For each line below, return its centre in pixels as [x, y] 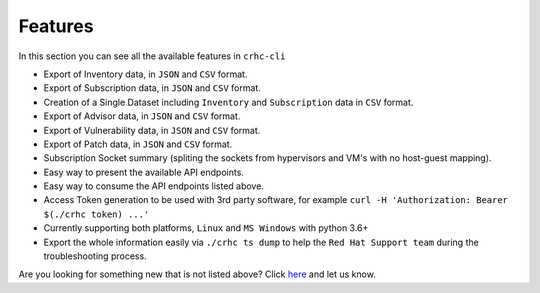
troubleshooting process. [95, 256]
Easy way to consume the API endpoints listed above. [154, 186]
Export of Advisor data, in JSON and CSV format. [142, 116]
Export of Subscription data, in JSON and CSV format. [152, 88]
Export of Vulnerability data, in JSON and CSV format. [152, 130]
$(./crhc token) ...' [96, 214]
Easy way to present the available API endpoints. [144, 172]
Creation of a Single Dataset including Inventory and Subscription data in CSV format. [228, 102]
